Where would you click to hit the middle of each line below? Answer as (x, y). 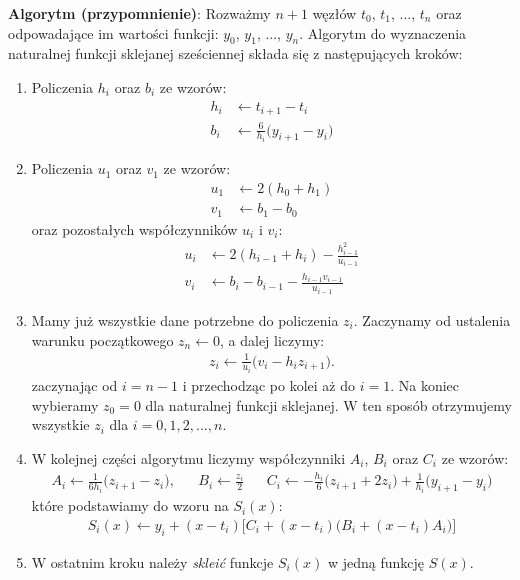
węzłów (334, 13)
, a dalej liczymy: (272, 339)
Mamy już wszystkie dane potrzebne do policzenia (185, 319)
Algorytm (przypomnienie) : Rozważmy (139, 13)
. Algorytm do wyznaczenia (383, 32)
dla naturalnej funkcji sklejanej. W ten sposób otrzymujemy (328, 404)
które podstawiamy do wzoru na (130, 505)
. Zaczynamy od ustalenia (432, 319)
